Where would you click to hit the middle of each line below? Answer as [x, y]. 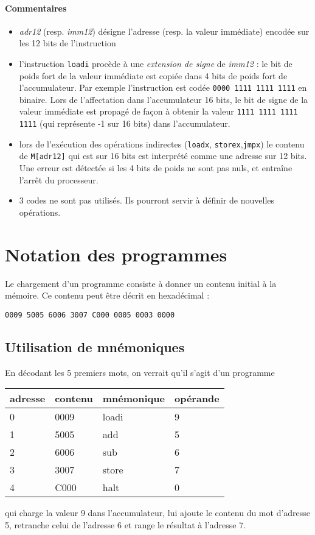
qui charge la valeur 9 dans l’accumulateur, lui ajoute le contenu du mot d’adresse [158, 513]
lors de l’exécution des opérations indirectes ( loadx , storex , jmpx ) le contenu [162, 143]
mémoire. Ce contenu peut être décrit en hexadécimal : [107, 295]
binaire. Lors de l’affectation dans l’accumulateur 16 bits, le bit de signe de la [164, 99]
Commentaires [36, 8]
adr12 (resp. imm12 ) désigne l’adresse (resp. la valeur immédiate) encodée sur [164, 31]
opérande [197, 399]
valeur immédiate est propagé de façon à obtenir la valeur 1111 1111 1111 [158, 111]
